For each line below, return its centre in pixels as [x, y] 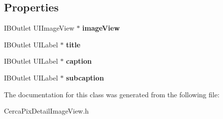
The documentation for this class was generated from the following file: [112, 94]
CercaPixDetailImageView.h [47, 111]
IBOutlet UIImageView [39, 28]
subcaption [85, 77]
